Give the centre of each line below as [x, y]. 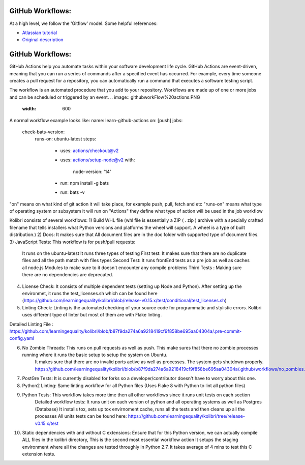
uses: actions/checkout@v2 [89, 151]
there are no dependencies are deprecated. [68, 275]
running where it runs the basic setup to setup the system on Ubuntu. [95, 355]
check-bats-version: [43, 132]
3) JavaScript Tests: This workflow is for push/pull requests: [72, 242]
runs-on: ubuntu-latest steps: [66, 139]
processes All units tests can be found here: [81, 416]
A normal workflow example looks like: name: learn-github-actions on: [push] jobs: [96, 120]
